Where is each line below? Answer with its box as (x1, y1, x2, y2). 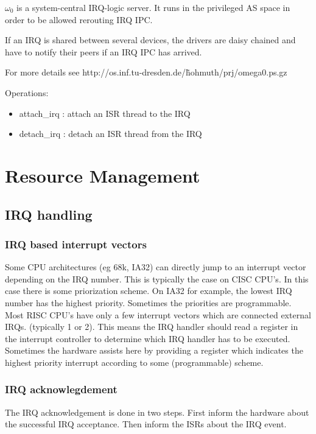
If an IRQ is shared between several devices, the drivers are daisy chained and (5, 33, 296, 46)
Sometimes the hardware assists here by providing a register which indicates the (5, 344, 303, 357)
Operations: (5, 86, 49, 99)
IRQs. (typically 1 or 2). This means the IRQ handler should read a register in (5, 320, 298, 333)
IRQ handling (5, 205, 93, 223)
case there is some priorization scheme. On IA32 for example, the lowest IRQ (5, 284, 292, 297)
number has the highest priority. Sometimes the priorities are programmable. (5, 296, 292, 309)
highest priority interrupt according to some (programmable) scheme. (5, 355, 264, 368)
